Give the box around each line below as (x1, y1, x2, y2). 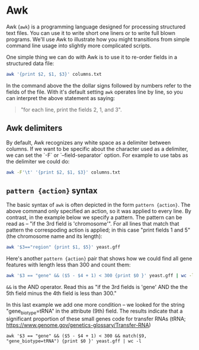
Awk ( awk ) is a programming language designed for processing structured (6, 23, 186, 30)
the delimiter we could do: (6, 158, 70, 165)
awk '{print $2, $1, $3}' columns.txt (6, 71, 102, 77)
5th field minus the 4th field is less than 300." (6, 290, 117, 297)
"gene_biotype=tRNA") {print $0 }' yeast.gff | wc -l (6, 338, 142, 344)
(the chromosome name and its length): (6, 233, 102, 240)
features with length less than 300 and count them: (6, 261, 131, 268)
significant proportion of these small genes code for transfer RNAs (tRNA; (6, 315, 186, 322)
